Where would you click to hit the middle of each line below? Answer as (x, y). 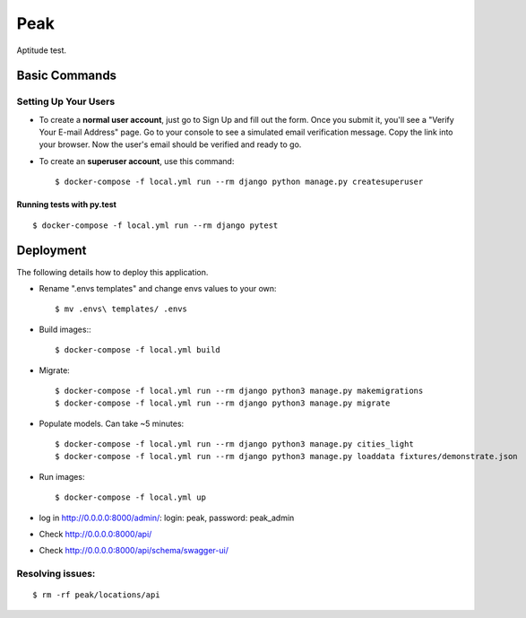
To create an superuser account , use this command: (137, 161)
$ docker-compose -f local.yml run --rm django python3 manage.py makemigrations (239, 391)
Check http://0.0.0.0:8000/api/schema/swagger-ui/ (134, 551)
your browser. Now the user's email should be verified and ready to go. (170, 144)
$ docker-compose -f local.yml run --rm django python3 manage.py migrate (223, 403)
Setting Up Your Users (66, 101)
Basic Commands (66, 76)
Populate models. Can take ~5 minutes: (112, 423)
